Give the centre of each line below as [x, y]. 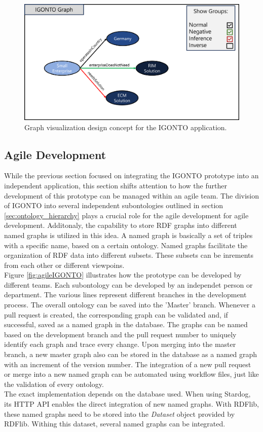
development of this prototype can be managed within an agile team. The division [132, 195]
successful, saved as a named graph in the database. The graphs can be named [126, 324]
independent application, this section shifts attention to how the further [116, 185]
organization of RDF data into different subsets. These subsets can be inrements [129, 255]
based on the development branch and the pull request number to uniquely [120, 334]
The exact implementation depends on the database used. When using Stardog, [127, 394]
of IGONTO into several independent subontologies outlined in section [114, 205]
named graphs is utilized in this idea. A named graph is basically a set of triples [128, 235]
